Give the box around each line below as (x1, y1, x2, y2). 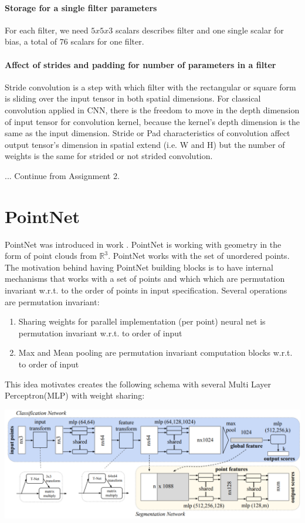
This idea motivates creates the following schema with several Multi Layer (5, 377, 272, 390)
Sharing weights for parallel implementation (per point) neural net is (18, 315, 266, 328)
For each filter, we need (5, 23, 89, 36)
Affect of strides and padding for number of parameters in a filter (5, 58, 276, 70)
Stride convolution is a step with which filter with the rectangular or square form (5, 80, 296, 93)
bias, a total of (5, 35, 57, 48)
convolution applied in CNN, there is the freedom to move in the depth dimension (5, 103, 300, 116)
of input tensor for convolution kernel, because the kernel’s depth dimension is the (5, 115, 300, 127)
